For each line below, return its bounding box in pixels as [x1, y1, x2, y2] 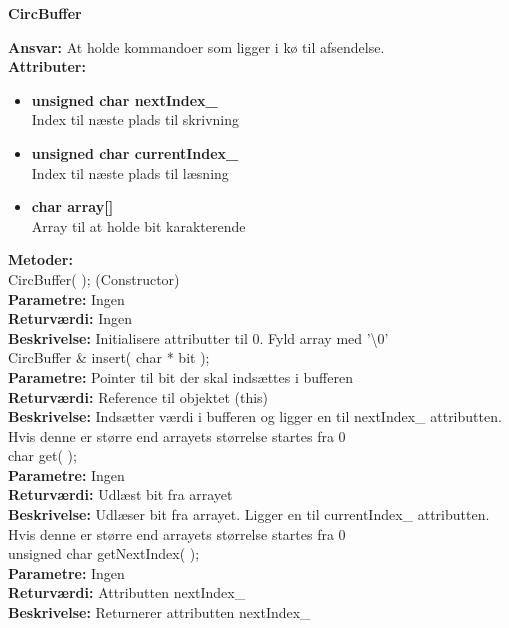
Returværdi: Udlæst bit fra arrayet [8, 484, 233, 505]
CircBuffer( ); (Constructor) [8, 268, 180, 289]
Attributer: [8, 56, 86, 77]
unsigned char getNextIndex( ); [8, 543, 200, 564]
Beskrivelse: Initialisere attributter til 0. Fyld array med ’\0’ [8, 327, 389, 348]
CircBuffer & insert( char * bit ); [8, 347, 210, 368]
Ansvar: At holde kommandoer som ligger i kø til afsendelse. [8, 36, 385, 57]
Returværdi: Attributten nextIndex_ [8, 582, 246, 603]
